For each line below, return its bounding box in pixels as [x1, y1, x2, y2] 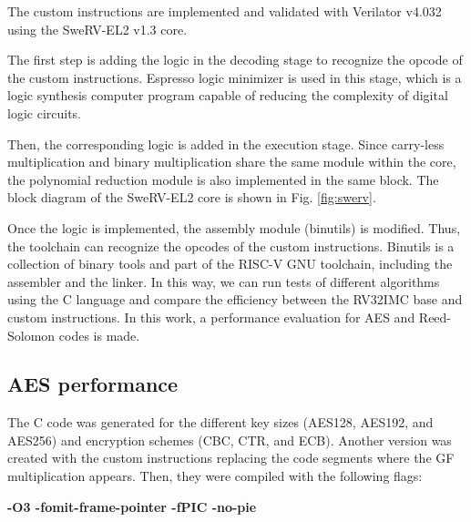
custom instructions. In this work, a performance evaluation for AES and [7, 307, 415, 326]
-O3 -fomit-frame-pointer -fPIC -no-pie [7, 496, 257, 516]
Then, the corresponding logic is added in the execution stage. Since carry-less [7, 134, 445, 153]
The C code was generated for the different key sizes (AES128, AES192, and [7, 413, 434, 432]
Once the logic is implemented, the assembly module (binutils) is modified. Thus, [7, 218, 461, 237]
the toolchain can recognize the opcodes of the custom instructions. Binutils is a [7, 236, 455, 255]
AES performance [7, 370, 179, 398]
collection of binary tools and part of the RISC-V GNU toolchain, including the [7, 254, 453, 273]
